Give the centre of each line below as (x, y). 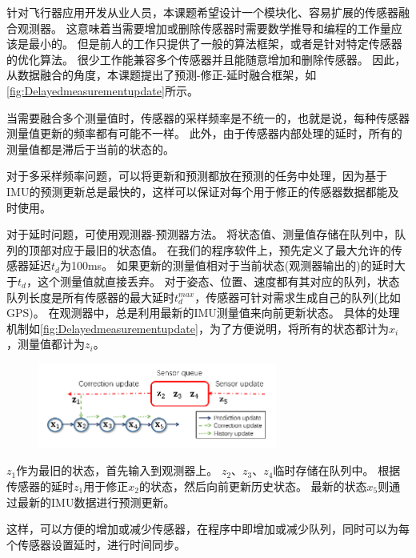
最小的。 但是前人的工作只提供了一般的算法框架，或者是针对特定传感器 (215, 44)
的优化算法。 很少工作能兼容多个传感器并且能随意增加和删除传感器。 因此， (206, 59)
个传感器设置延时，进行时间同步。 (96, 544)
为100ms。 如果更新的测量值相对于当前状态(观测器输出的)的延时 (227, 265)
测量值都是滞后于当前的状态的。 (90, 149)
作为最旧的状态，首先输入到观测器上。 (117, 470)
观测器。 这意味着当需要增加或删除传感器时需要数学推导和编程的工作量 (204, 28)
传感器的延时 (40, 486)
